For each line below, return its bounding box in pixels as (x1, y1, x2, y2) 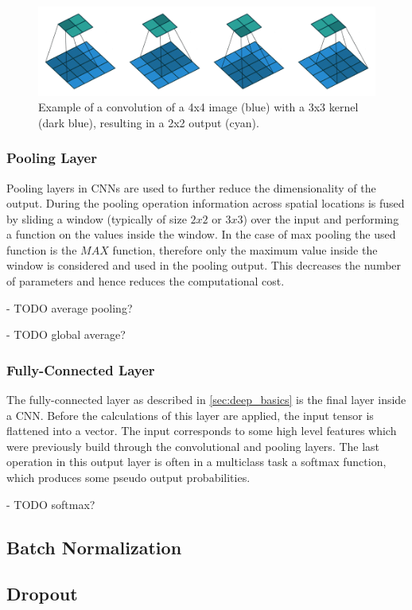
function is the (6, 241, 77, 258)
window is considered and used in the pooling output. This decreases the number (6, 257, 402, 274)
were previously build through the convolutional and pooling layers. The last (6, 437, 380, 454)
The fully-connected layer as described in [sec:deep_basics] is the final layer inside (6, 391, 406, 408)
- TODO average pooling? (6, 299, 133, 316)
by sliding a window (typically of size (6, 210, 187, 227)
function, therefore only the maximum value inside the (112, 241, 378, 258)
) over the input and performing (243, 210, 399, 227)
